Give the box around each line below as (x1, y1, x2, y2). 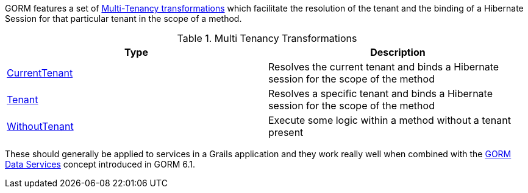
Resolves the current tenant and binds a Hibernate (268, 61, 499, 73)
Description (370, 46, 426, 58)
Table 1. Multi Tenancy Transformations (177, 32, 357, 44)
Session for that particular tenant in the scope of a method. (5, 13, 242, 24)
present (268, 126, 304, 138)
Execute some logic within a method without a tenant (268, 114, 511, 126)
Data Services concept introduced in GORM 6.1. (5, 159, 196, 169)
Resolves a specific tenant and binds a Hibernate (268, 87, 493, 100)
